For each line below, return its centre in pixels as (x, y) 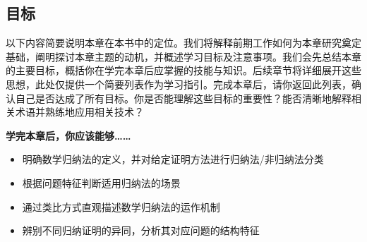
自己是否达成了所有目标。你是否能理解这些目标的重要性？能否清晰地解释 (183, 98)
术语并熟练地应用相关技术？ (79, 112)
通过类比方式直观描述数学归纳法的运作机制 (121, 206)
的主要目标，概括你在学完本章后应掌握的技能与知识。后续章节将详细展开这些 (183, 70)
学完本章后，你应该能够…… (68, 135)
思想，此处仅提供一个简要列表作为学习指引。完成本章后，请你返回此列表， (179, 84)
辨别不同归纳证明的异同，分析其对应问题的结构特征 (141, 230)
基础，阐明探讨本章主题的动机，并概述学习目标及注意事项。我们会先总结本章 (183, 56)
